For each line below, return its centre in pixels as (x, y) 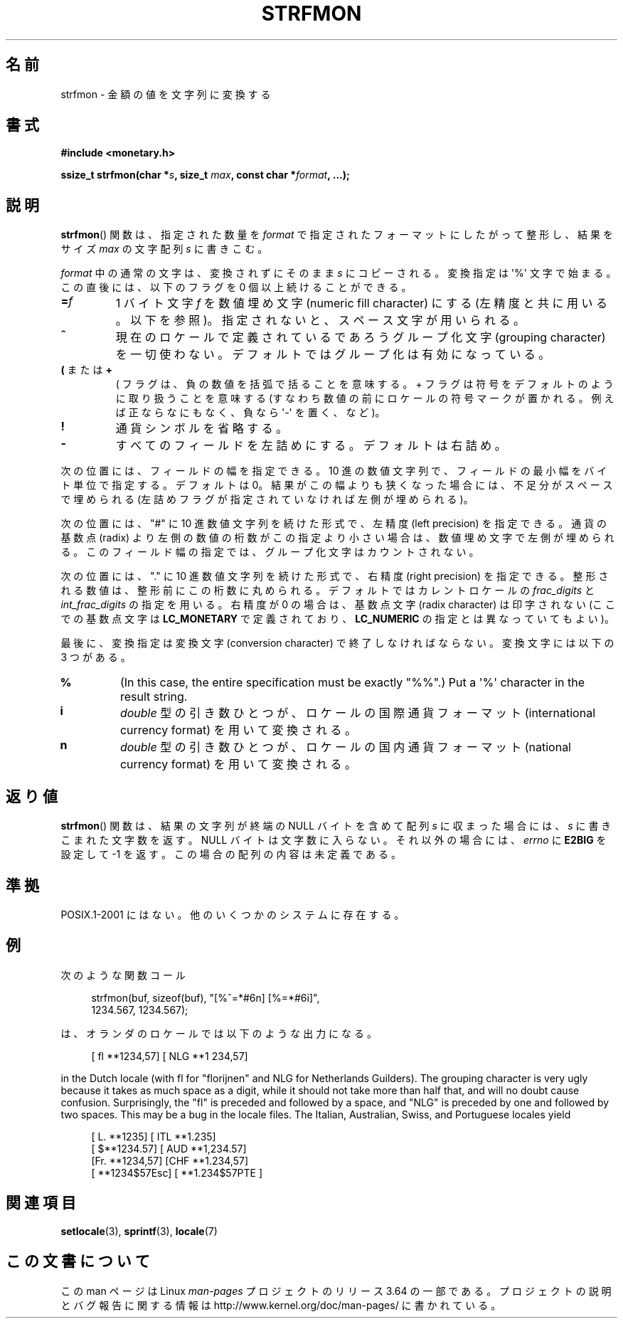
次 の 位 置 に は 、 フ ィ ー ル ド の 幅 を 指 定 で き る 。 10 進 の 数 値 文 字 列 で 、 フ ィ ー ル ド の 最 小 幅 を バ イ (334, 471)
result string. (154, 697)
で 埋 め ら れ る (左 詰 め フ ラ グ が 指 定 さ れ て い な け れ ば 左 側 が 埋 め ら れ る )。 (267, 499)
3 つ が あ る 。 (96, 657)
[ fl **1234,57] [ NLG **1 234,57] (170, 1056)
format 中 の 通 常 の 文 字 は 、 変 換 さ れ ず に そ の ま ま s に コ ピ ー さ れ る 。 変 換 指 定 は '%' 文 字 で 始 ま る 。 (339, 273)
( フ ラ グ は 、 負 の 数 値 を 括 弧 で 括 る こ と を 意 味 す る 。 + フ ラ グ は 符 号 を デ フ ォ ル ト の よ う (364, 384)
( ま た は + (86, 370)
